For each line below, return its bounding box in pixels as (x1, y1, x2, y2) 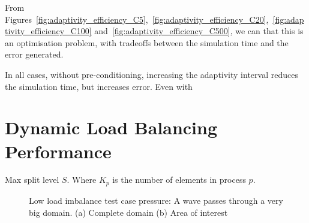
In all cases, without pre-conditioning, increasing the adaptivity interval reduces (5, 68, 298, 80)
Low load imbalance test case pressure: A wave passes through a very (29, 194, 283, 206)
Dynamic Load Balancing (5, 115, 218, 140)
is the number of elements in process (112, 173, 246, 186)
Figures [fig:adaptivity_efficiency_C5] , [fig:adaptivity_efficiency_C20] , (5, 13, 269, 25)
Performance (5, 138, 112, 163)
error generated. (5, 48, 64, 61)
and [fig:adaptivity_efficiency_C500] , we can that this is (94, 25, 304, 37)
